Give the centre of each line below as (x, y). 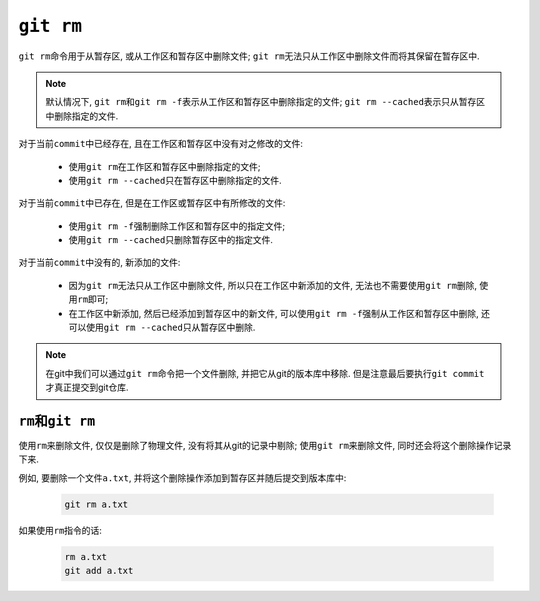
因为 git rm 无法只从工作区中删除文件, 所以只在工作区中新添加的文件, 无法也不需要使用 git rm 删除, (273, 285)
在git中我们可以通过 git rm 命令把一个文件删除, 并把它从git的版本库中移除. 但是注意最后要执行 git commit (265, 373)
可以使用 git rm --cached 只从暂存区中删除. (162, 327)
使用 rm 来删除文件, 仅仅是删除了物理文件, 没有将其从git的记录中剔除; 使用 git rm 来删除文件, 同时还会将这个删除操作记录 (265, 446)
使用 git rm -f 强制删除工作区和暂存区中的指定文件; (177, 226)
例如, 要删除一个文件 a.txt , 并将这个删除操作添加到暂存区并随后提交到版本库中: (182, 477)
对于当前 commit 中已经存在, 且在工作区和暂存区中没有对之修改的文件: (161, 144)
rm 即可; (93, 299)
